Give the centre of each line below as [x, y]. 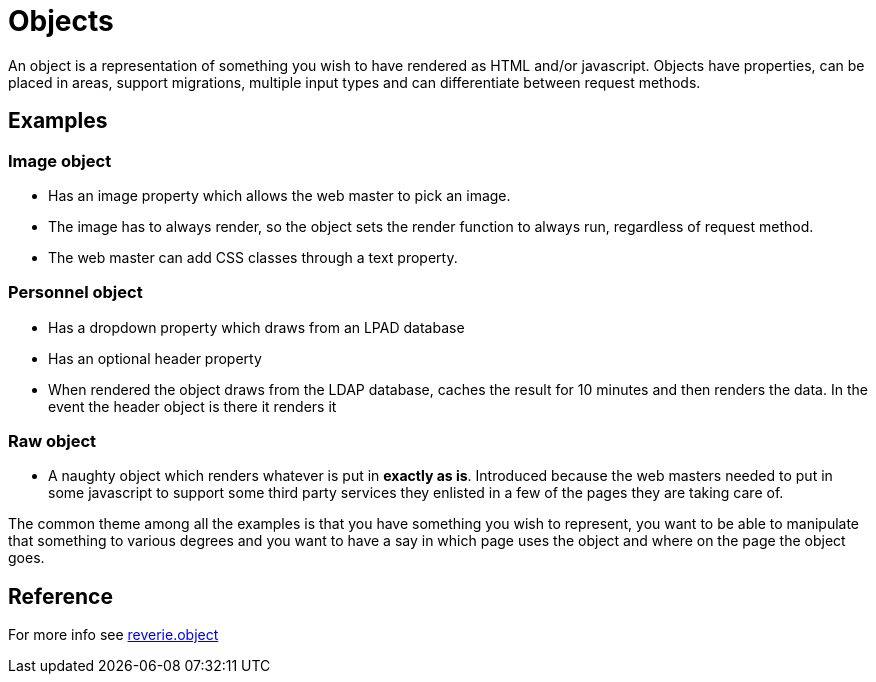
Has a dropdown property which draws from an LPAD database [256, 327]
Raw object [52, 441]
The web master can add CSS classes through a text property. [253, 257]
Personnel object [75, 292]
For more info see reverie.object [113, 635]
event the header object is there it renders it [192, 406]
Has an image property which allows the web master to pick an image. [279, 195]
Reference [60, 596]
